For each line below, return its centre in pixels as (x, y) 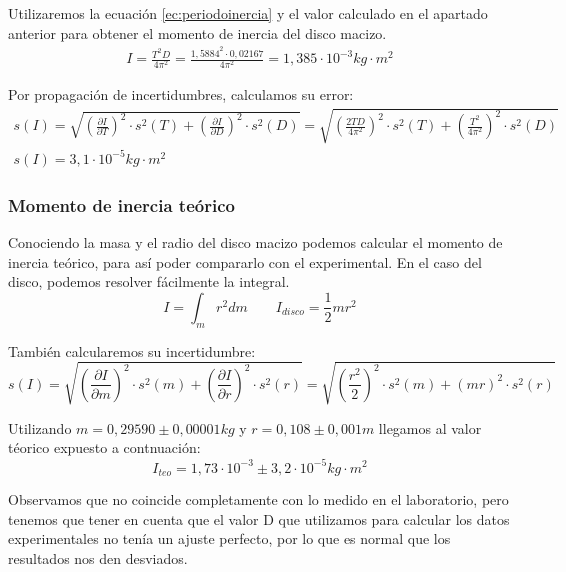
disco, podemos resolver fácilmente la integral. (149, 281)
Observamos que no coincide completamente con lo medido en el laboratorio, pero (258, 499)
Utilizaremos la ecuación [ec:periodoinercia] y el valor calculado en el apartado (248, 13)
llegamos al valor (430, 427)
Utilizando (40, 427)
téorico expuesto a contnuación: (104, 447)
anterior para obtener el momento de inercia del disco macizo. (197, 32)
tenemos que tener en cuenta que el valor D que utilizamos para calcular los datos (259, 518)
